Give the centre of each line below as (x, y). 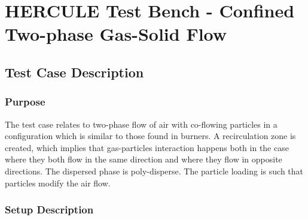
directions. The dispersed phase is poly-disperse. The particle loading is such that (154, 171)
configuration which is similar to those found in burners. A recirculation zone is (150, 136)
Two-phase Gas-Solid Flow (116, 34)
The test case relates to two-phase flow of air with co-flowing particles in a (141, 124)
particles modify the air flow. (58, 183)
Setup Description (49, 210)
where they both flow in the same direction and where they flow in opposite (144, 159)
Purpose (25, 102)
